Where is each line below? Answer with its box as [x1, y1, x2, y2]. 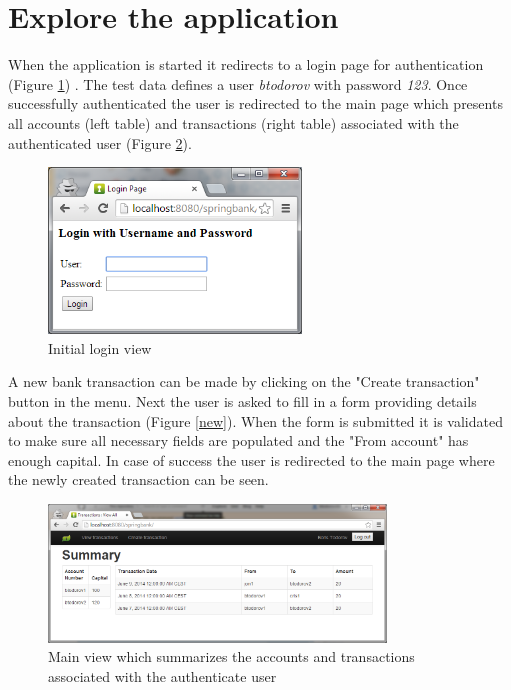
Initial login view [48, 337, 152, 358]
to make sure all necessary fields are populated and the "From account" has [8, 430, 469, 451]
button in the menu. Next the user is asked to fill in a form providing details [8, 391, 477, 412]
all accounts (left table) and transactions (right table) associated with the [8, 112, 459, 133]
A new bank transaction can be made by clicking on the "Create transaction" [8, 371, 480, 392]
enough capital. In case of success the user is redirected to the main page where [8, 449, 495, 470]
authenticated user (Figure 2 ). [8, 132, 192, 153]
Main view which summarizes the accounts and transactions [48, 646, 415, 667]
